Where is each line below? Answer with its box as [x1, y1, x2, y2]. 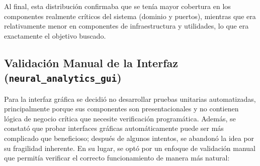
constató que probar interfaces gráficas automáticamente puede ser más [4, 123, 224, 133]
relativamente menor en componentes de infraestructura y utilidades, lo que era [4, 21, 249, 31]
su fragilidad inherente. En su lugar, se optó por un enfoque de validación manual [4, 142, 255, 153]
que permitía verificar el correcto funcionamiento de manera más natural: [4, 152, 230, 163]
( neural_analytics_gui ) [4, 70, 122, 85]
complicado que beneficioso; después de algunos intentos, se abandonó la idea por [4, 132, 254, 143]
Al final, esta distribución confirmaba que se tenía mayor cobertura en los [4, 1, 231, 11]
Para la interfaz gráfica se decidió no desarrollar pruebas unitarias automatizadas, [4, 93, 256, 104]
